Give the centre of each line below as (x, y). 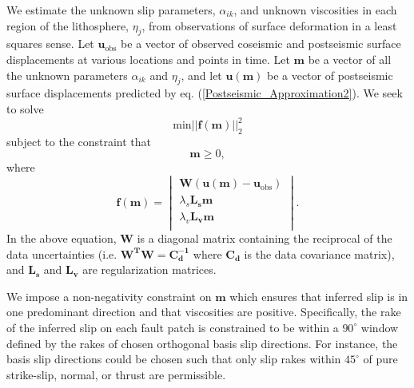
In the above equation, (62, 238)
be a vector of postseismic (330, 75)
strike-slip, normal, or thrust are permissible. (116, 374)
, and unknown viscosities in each (315, 10)
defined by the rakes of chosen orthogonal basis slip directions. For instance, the (202, 343)
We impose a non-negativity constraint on (109, 296)
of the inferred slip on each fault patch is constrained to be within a (173, 327)
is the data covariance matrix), (319, 253)
